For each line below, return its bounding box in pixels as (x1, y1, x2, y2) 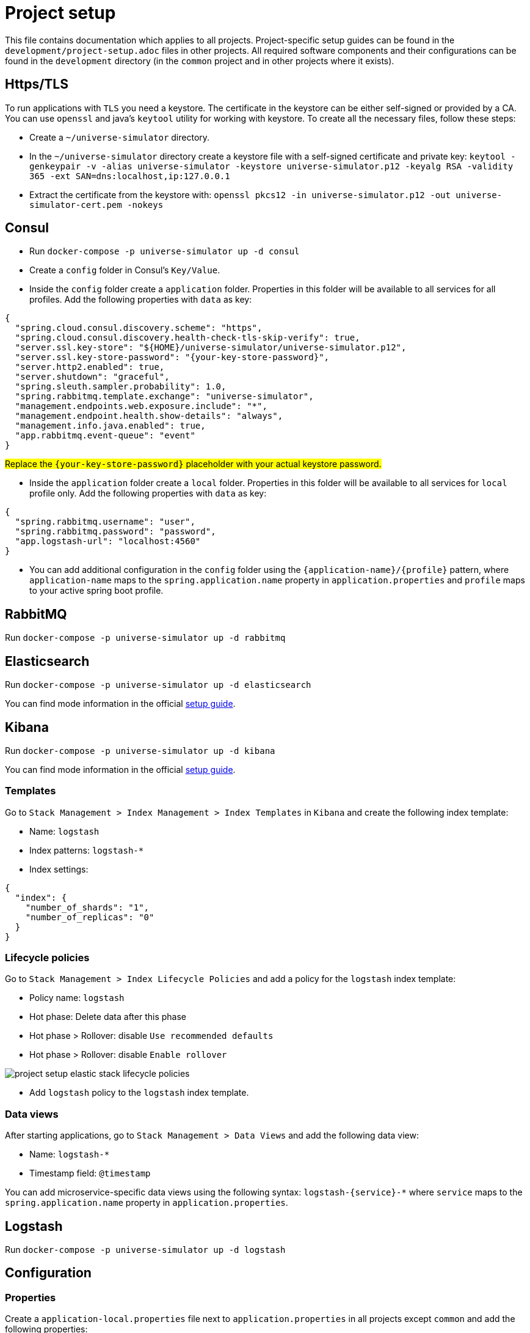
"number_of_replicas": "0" (25, 912, 154, 922)
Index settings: (29, 863, 89, 874)
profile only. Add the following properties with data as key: (29, 488, 267, 499)
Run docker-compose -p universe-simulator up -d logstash (5, 1244, 286, 1255)
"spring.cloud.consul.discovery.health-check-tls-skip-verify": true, (15, 333, 360, 343)
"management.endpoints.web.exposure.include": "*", (15, 401, 267, 412)
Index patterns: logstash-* (29, 844, 144, 855)
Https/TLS (5, 76, 68, 92)
